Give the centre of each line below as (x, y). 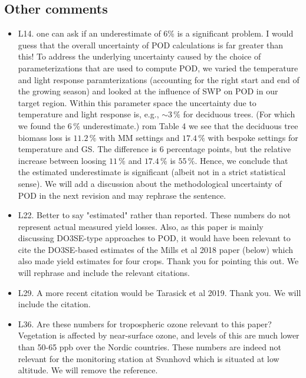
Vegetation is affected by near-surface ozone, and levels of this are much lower (159, 335)
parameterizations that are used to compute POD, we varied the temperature (158, 68)
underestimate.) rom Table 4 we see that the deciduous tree (190, 125)
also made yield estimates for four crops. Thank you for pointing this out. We (158, 261)
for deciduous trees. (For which (239, 114)
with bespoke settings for (253, 137)
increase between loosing (62, 160)
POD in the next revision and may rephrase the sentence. (122, 195)
